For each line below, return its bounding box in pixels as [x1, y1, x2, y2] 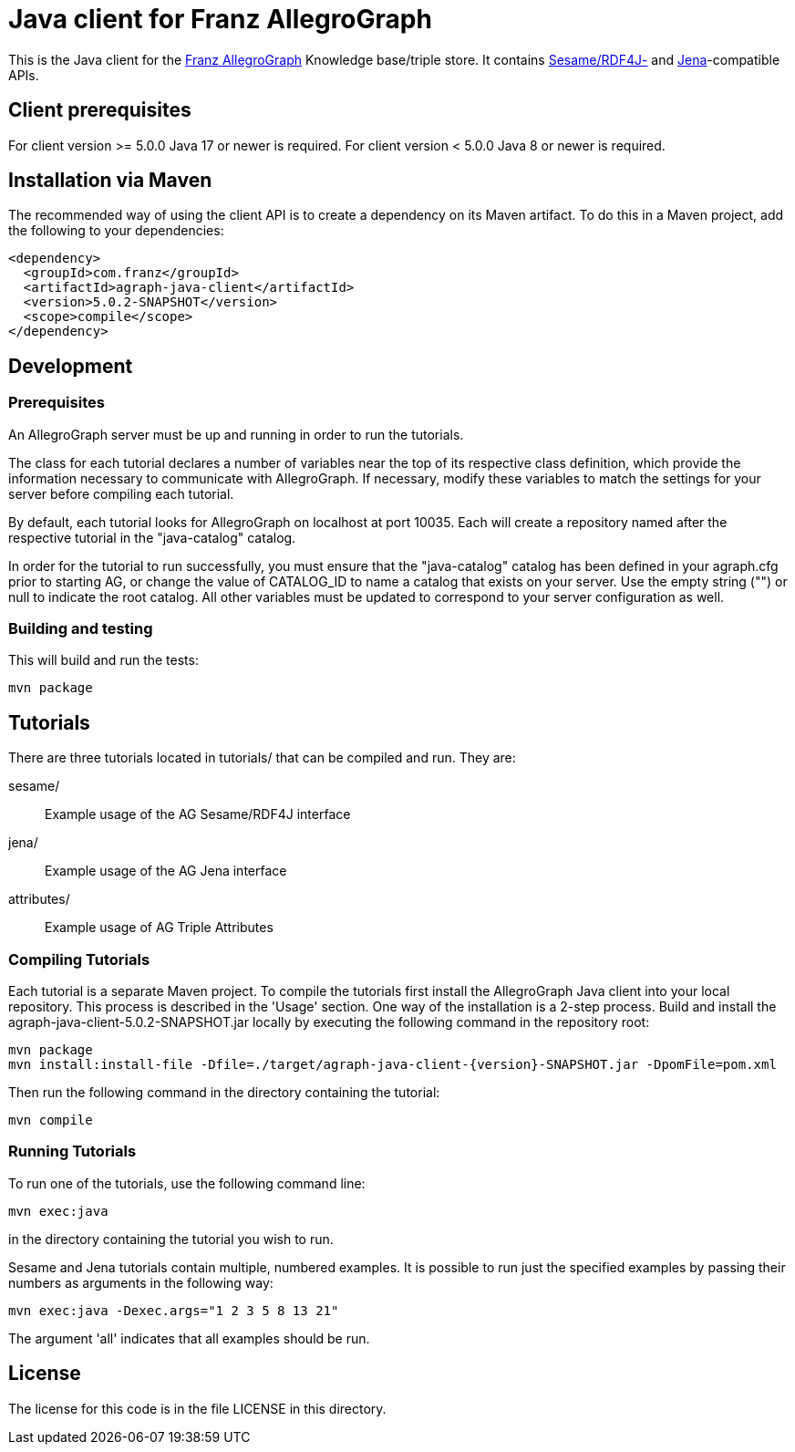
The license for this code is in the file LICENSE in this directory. [8, 1400, 387, 1416]
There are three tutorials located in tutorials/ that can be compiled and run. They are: [8, 750, 516, 766]
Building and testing [8, 619, 153, 638]
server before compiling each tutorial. [8, 485, 234, 502]
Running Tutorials [8, 1142, 137, 1161]
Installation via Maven [8, 169, 212, 192]
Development [8, 354, 133, 378]
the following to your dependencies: [8, 223, 224, 239]
